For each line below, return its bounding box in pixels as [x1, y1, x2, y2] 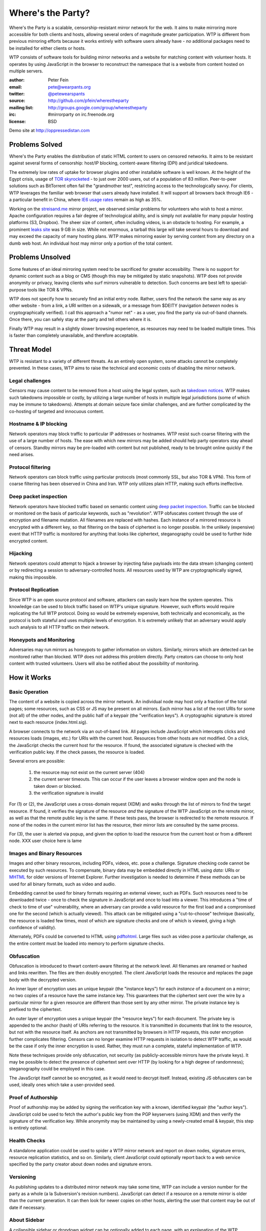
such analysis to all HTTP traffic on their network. [9, 624, 110, 630]
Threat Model [9, 345, 52, 354]
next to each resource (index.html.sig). [9, 719, 88, 725]
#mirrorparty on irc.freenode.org [48, 111, 114, 118]
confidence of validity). [9, 924, 57, 930]
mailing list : [9, 104, 34, 110]
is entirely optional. [9, 1125, 48, 1131]
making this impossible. [9, 574, 57, 580]
